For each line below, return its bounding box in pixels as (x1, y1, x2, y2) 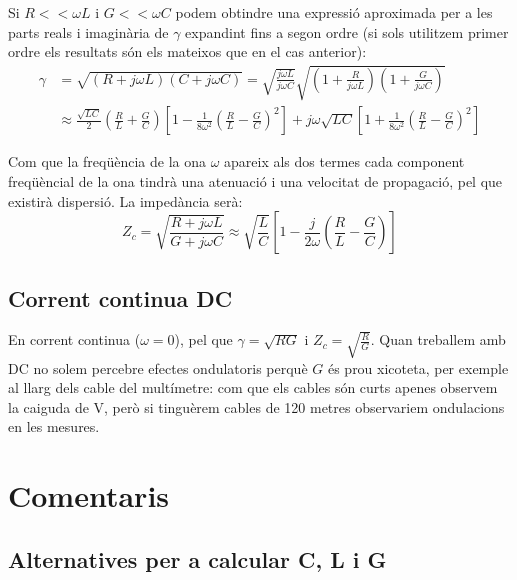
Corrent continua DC (8, 282, 233, 313)
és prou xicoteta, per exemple (327, 357, 509, 378)
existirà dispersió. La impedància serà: (8, 190, 243, 211)
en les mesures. (8, 416, 100, 437)
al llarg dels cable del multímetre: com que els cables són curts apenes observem (8, 377, 498, 398)
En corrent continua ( (8, 329, 141, 350)
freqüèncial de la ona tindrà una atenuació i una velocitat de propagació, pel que (8, 170, 503, 191)
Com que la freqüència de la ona (8, 151, 206, 172)
